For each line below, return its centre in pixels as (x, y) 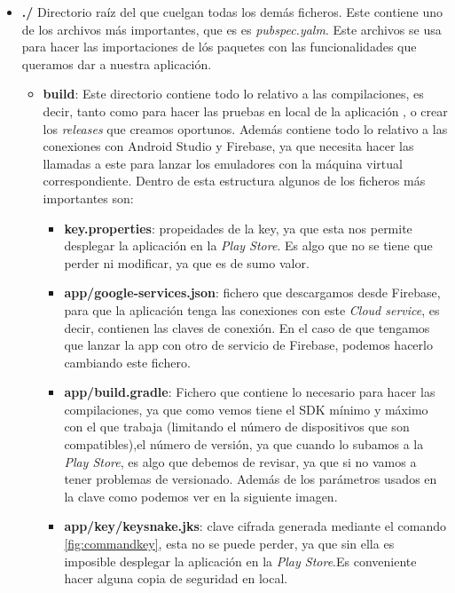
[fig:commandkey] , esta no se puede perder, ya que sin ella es (229, 544)
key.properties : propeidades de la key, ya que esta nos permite (238, 228)
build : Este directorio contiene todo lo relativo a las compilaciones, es (233, 94)
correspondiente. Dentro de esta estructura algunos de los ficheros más (234, 181)
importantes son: (88, 198)
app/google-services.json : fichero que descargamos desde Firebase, (252, 293)
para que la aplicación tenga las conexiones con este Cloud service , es (252, 309)
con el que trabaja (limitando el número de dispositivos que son (237, 427)
